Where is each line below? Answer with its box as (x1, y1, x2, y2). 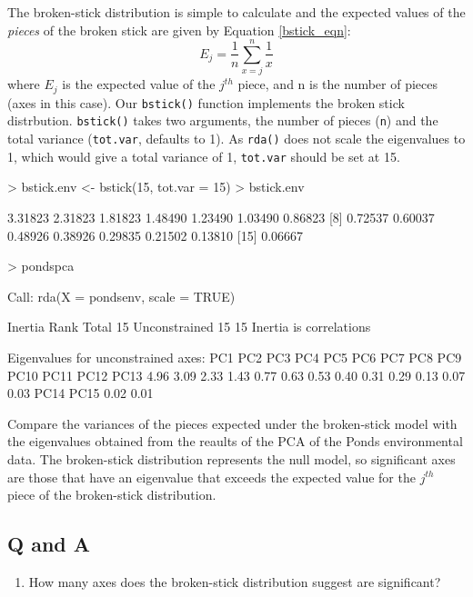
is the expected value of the (62, 75, 216, 94)
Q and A (7, 530, 91, 558)
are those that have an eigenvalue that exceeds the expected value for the (7, 467, 416, 486)
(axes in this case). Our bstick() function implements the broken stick (7, 93, 405, 112)
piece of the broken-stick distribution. (7, 485, 216, 504)
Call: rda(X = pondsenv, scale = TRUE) (7, 286, 236, 305)
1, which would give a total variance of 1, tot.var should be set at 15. (7, 146, 400, 165)
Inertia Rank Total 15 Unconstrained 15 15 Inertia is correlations (7, 317, 371, 336)
